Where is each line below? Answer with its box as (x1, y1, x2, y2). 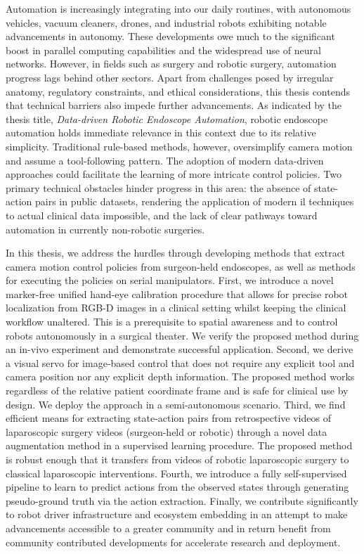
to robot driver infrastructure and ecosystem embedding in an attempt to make (6, 507, 348, 522)
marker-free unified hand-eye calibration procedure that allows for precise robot (6, 286, 349, 301)
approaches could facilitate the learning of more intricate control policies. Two (6, 167, 342, 181)
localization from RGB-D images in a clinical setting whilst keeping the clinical (6, 300, 346, 315)
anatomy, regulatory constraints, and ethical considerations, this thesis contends (6, 84, 351, 98)
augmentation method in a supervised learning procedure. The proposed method (6, 438, 353, 453)
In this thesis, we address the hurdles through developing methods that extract (6, 245, 346, 260)
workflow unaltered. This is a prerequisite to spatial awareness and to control (6, 314, 338, 329)
